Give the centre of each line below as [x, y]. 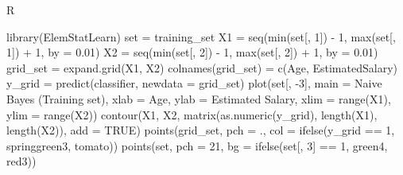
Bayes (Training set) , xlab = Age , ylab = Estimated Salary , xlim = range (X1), [199, 98]
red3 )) [21, 161]
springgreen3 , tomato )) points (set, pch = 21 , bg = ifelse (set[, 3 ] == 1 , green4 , [197, 145]
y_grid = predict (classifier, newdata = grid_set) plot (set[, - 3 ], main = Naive [194, 83]
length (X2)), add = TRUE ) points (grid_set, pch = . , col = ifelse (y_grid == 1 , [201, 130]
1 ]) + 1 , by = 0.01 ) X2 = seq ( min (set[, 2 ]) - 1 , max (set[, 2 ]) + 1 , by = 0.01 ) [192, 52]
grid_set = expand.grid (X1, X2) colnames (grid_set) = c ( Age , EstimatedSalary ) [202, 67]
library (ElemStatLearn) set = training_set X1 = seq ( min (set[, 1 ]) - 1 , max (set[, [201, 36]
